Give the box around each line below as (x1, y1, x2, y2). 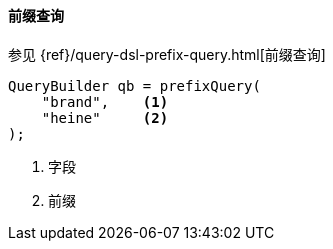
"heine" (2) (41, 109, 169, 126)
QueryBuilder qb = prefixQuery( (8, 77, 261, 94)
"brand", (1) (41, 93, 169, 110)
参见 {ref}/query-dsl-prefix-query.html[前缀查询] (8, 45, 326, 63)
